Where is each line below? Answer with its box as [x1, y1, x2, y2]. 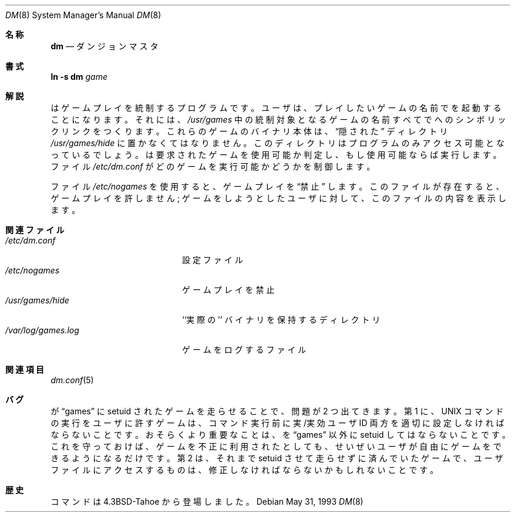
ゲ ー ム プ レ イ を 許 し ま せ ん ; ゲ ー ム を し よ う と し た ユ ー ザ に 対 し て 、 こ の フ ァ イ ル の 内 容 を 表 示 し [51, 193, 506, 203]
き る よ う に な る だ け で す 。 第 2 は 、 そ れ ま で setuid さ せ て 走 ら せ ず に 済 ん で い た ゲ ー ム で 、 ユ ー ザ [51, 453, 503, 463]
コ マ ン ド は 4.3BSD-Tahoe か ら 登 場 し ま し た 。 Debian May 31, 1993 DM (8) [51, 496, 363, 506]
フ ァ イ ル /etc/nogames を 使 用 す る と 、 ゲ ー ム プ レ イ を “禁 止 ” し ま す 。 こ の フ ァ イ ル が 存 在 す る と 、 [51, 181, 504, 191]
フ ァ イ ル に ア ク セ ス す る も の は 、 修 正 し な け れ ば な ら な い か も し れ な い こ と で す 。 [51, 465, 439, 475]
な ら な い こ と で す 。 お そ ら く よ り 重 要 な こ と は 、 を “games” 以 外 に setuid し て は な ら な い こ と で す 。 [51, 430, 510, 440]
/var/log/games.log [5, 325, 79, 335]
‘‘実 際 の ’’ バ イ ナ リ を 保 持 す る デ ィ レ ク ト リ [182, 315, 381, 325]
